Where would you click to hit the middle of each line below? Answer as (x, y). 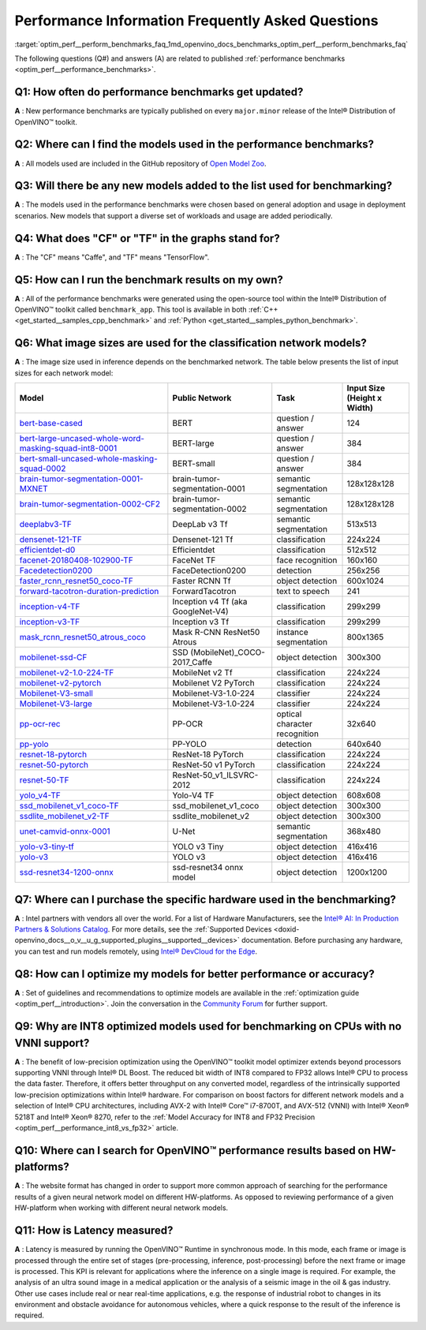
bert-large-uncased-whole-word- (82, 439)
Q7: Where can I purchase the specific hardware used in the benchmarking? (206, 899)
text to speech (303, 592)
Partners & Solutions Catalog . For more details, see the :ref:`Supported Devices (143, 929)
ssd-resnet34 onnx (208, 868)
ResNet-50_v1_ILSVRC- (215, 775)
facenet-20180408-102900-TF (76, 560)
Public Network (202, 398)
